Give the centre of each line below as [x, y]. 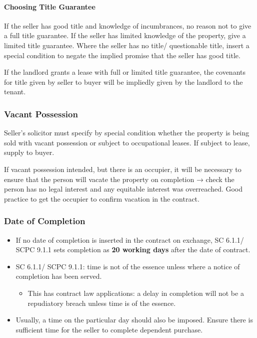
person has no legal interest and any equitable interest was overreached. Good [123, 189]
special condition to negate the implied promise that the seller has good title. [122, 55]
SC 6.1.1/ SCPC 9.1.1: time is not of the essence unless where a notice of [128, 266]
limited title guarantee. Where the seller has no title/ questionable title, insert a [127, 45]
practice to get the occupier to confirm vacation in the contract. [102, 198]
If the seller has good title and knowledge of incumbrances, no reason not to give [128, 25]
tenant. [15, 92]
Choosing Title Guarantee [50, 6]
